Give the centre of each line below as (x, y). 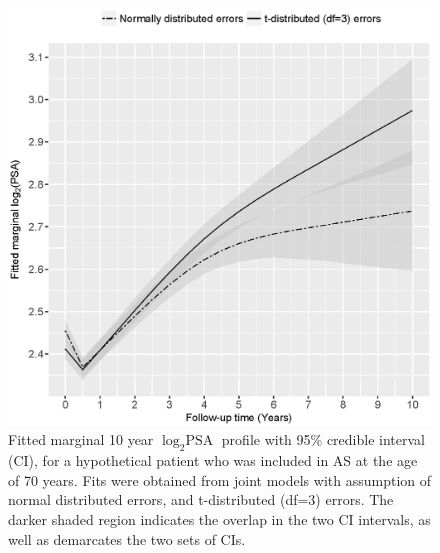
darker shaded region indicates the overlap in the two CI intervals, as (219, 518)
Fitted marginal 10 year (81, 439)
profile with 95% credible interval (323, 439)
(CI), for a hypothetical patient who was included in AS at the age (213, 460)
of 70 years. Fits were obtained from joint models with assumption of (220, 479)
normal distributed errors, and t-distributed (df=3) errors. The (201, 499)
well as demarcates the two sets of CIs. (127, 538)
